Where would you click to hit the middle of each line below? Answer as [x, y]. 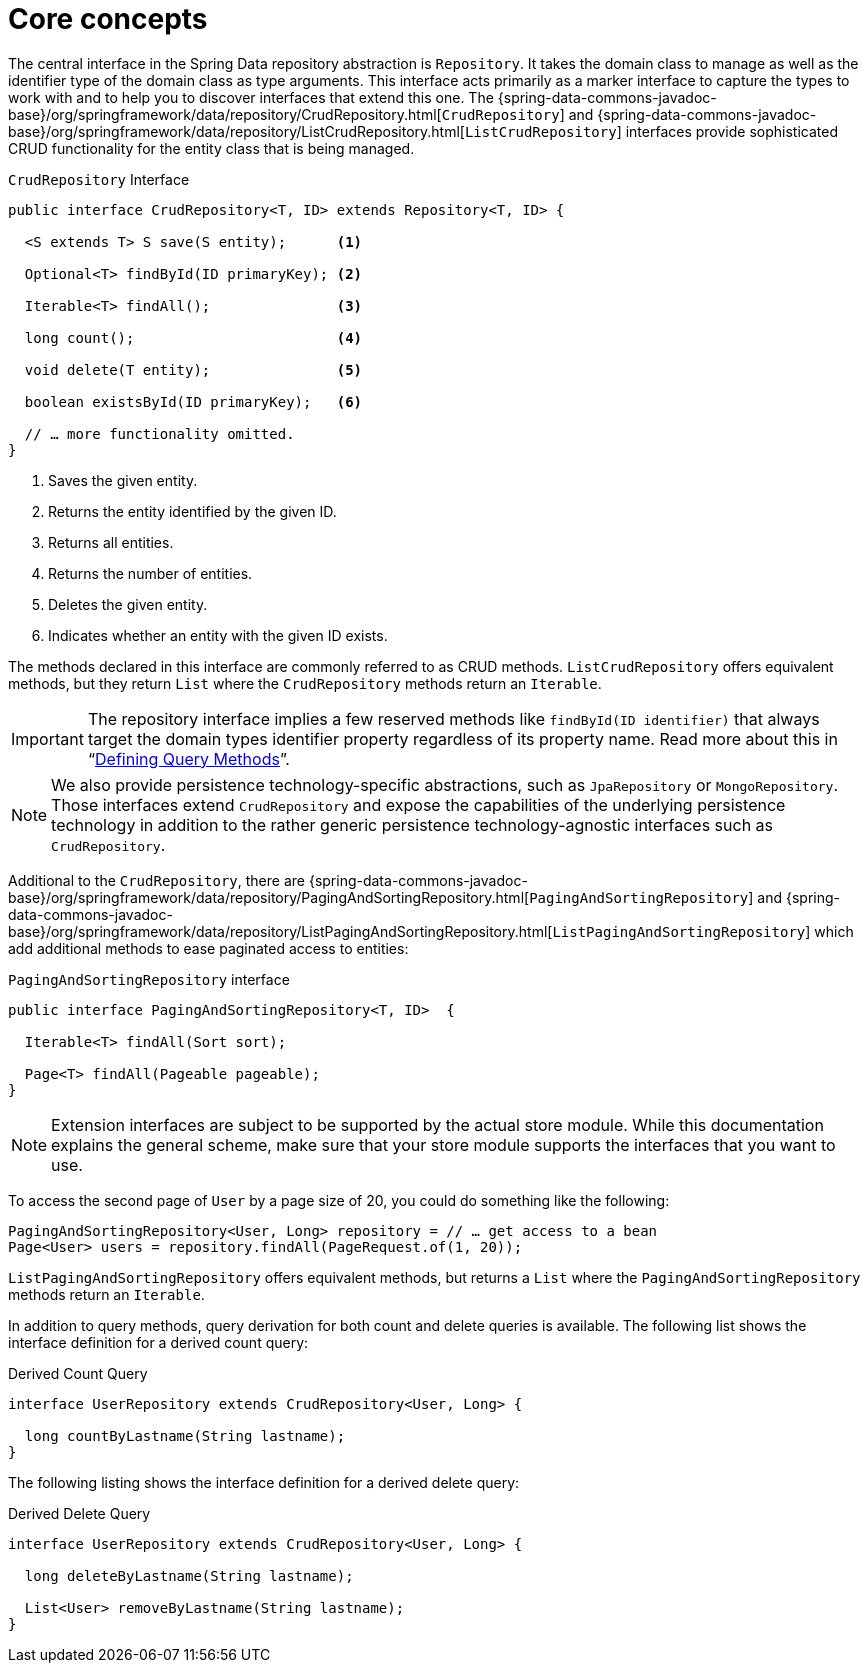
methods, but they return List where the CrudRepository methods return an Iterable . [305, 683]
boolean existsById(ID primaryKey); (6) [193, 401]
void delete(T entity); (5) [193, 369]
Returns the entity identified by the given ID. [192, 511]
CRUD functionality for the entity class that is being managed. [211, 148]
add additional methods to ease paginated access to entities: [208, 948]
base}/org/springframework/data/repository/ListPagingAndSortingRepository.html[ [280, 931]
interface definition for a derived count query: [158, 1342]
